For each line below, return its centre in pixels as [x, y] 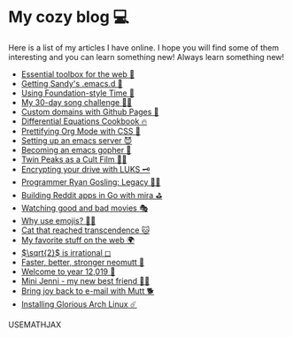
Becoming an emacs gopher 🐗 [76, 149]
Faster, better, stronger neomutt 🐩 [83, 262]
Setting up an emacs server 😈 [77, 140]
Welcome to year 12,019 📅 [68, 272]
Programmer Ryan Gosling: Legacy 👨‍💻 [91, 181]
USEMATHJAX [35, 325]
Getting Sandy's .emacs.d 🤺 [72, 83]
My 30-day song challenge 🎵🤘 [77, 102]
